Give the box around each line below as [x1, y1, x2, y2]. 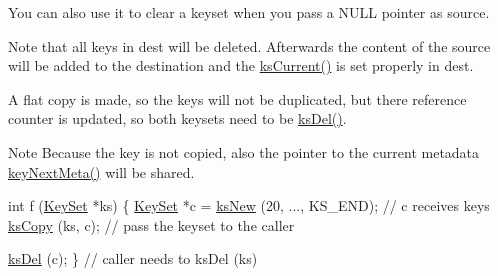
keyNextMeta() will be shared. [8, 161, 195, 182]
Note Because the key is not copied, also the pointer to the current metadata [8, 141, 480, 162]
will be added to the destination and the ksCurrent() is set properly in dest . [8, 55, 474, 76]
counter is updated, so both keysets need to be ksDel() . [8, 108, 347, 129]
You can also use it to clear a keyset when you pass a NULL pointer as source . [8, 2, 490, 22]
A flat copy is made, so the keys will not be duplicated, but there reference [8, 88, 467, 109]
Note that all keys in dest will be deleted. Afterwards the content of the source [8, 35, 491, 56]
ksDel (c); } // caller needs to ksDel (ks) [8, 248, 258, 269]
